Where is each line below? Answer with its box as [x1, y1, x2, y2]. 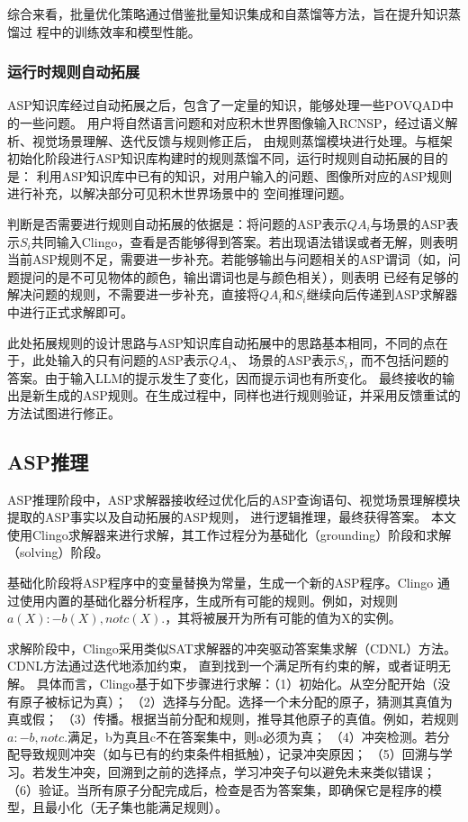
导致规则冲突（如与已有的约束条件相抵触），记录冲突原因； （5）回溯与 [19, 744, 440, 763]
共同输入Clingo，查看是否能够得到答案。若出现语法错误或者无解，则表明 [31, 232, 458, 251]
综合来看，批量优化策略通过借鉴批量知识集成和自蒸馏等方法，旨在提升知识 [7, 5, 448, 23]
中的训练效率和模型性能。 [49, 22, 201, 41]
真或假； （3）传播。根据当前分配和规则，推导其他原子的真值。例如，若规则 [7, 709, 459, 728]
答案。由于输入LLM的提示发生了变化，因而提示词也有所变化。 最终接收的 [7, 368, 442, 387]
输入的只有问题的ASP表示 [57, 351, 209, 370]
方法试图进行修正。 [7, 403, 121, 422]
